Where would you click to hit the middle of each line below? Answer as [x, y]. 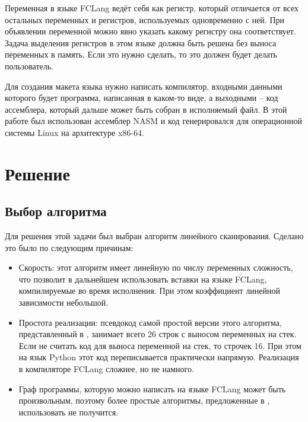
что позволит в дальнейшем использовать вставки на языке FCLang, [143, 279]
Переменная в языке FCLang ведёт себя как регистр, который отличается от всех [152, 8]
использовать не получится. [69, 412]
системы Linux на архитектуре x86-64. [74, 132]
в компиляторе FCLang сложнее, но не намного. [106, 369]
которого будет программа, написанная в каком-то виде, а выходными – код [142, 98]
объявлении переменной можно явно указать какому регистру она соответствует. [150, 31]
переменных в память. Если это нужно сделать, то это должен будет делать [141, 54]
